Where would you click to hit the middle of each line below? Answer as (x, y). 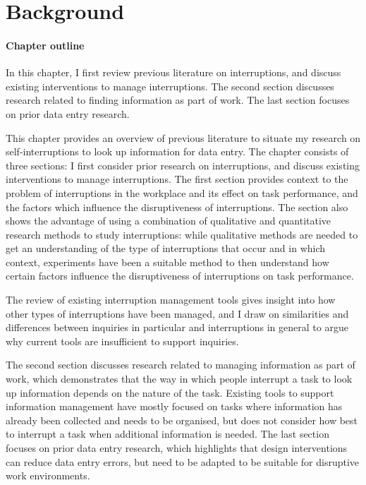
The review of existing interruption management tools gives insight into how (171, 300)
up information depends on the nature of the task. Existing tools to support (170, 392)
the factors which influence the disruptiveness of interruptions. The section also (177, 206)
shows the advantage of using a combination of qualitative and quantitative (169, 221)
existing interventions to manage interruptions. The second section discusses (170, 86)
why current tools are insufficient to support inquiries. (122, 341)
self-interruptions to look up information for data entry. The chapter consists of (177, 151)
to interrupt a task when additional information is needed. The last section (167, 434)
